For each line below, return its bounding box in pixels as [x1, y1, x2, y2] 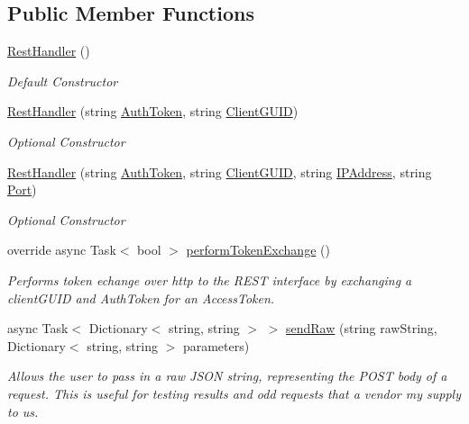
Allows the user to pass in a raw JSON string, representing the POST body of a [7, 366, 447, 385]
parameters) [182, 336, 250, 355]
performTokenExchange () [186, 240, 330, 259]
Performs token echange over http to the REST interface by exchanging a [7, 270, 412, 289]
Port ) [7, 180, 37, 199]
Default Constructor [7, 71, 118, 90]
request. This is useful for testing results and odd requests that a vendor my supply [7, 383, 461, 402]
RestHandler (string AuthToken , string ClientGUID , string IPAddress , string [7, 162, 432, 181]
